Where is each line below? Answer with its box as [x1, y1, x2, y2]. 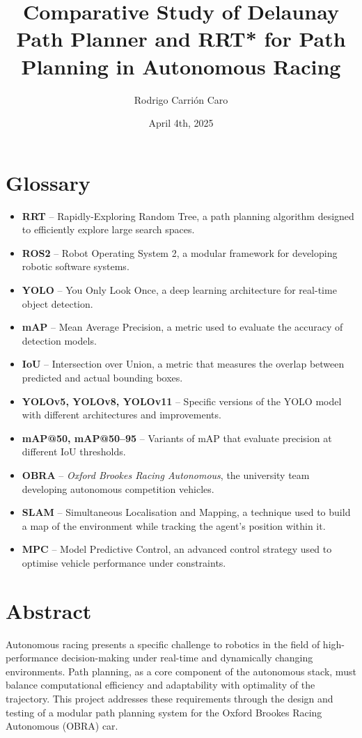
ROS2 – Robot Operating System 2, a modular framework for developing [22, 245, 338, 260]
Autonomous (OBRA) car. [6, 719, 118, 733]
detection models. [22, 333, 97, 347]
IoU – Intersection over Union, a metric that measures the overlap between [22, 356, 345, 371]
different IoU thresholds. [22, 444, 126, 459]
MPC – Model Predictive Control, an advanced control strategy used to [22, 542, 332, 556]
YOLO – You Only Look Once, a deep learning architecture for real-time [22, 283, 337, 297]
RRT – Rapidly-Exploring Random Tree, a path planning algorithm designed [22, 208, 354, 223]
